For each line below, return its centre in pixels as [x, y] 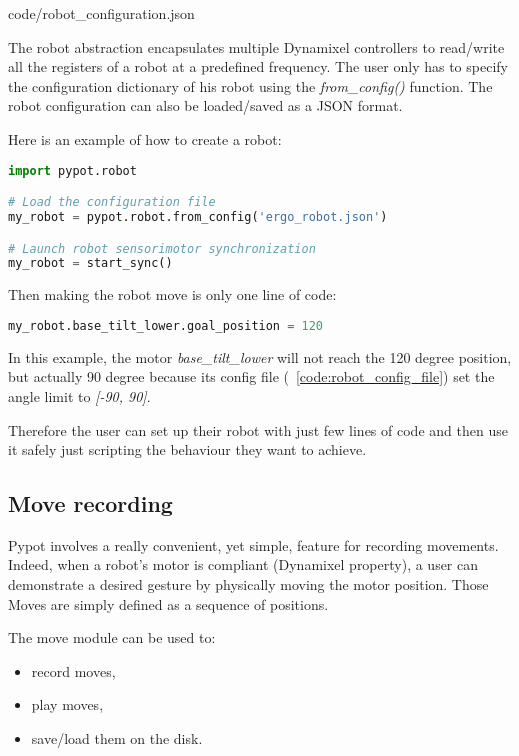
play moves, [67, 704]
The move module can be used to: [112, 637]
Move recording [90, 503]
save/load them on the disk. [117, 738]
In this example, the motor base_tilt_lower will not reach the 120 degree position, [260, 356]
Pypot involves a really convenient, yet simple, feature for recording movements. [253, 544]
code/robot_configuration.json [101, 13]
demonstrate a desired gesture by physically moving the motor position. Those [248, 584]
